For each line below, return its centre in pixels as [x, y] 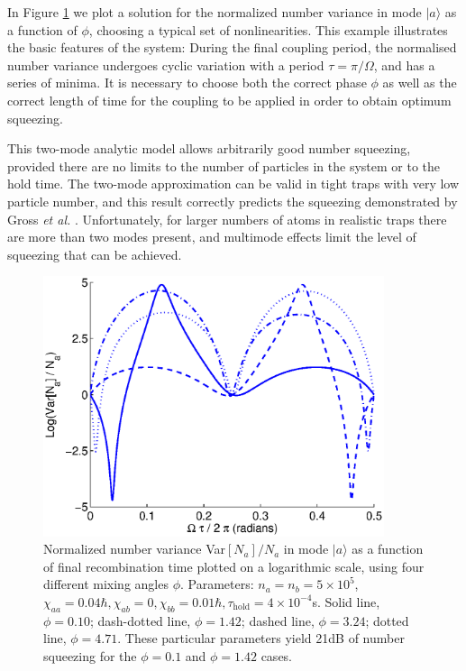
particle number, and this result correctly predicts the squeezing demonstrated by [233, 201]
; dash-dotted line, [140, 620]
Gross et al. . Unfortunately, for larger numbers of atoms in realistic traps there [227, 219]
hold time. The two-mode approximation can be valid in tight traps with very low [233, 184]
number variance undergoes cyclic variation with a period [166, 64]
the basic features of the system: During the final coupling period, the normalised [232, 47]
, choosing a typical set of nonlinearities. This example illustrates [268, 29]
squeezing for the [90, 655]
